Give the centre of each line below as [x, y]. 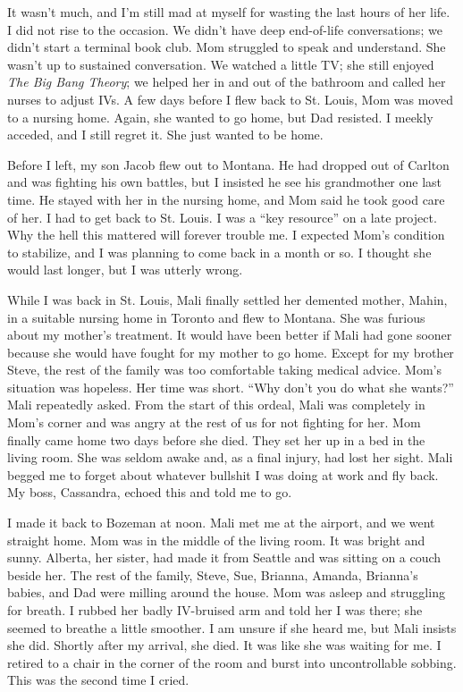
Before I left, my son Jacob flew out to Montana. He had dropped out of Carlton [228, 164]
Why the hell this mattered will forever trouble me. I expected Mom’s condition [226, 235]
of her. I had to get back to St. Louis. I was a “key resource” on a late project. [222, 217]
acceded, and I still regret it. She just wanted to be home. [165, 135]
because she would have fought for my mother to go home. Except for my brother [231, 352]
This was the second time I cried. [98, 680]
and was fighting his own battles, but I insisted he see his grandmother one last [225, 182]
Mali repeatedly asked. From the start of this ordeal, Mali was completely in [216, 405]
